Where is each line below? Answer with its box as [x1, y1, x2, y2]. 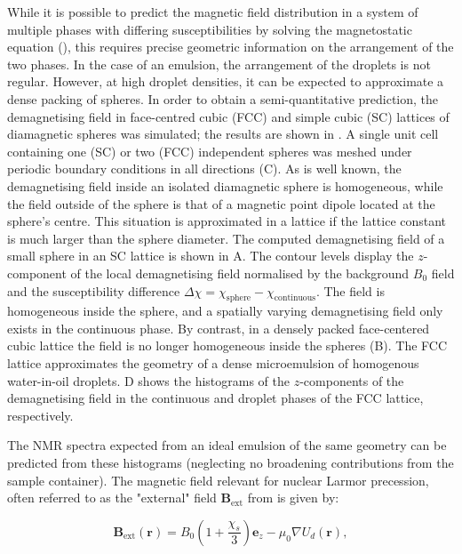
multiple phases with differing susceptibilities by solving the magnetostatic [7, 20, 412, 38]
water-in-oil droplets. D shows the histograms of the [7, 371, 291, 389]
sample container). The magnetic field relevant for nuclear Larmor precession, [7, 470, 429, 489]
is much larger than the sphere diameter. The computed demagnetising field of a [7, 229, 445, 247]
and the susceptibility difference [7, 281, 180, 300]
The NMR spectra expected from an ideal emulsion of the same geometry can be [7, 436, 447, 454]
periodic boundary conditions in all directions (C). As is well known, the [7, 159, 402, 178]
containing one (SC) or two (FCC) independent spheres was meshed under [7, 141, 412, 160]
